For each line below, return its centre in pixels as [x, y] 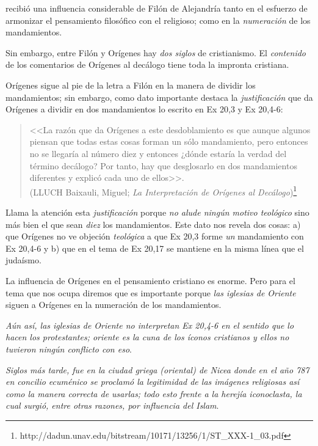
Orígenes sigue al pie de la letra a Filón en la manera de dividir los [131, 85]
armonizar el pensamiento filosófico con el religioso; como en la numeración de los [158, 20]
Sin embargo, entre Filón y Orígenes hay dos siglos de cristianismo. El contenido [156, 52]
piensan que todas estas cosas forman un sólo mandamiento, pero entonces [169, 141]
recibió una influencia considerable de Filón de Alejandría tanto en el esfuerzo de [157, 8]
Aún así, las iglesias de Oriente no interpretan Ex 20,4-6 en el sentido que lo [150, 325]
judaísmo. [23, 260]
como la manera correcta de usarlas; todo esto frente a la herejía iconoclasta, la [154, 393]
